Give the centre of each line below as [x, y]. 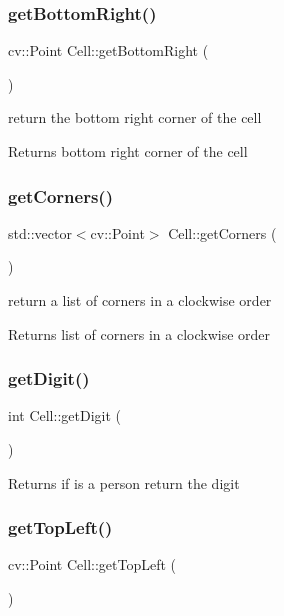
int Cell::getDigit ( [64, 415]
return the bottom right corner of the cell [135, 117]
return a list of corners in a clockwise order [140, 300]
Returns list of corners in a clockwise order [139, 333]
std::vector [40, 232]
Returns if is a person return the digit [124, 482]
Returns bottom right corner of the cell [128, 151]
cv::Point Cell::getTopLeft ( [92, 564]
